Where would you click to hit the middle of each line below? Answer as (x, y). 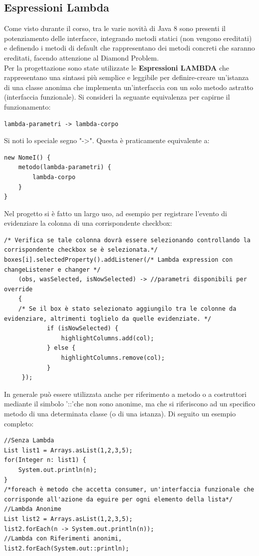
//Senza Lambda (29, 441)
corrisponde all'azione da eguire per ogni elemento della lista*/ (119, 499)
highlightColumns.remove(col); (113, 358)
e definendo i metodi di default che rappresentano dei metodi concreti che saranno (129, 48)
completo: (19, 423)
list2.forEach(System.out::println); (67, 548)
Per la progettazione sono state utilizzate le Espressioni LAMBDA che (117, 67)
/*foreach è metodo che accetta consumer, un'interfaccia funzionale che (129, 490)
